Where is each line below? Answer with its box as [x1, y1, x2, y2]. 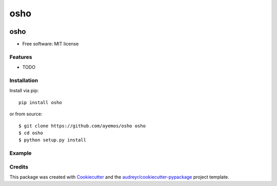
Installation [9, 77, 38, 84]
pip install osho [18, 99, 62, 105]
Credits [9, 163, 28, 170]
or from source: [9, 111, 43, 117]
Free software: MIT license [22, 41, 79, 47]
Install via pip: [9, 88, 39, 94]
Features [9, 53, 32, 60]
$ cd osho [18, 130, 43, 136]
